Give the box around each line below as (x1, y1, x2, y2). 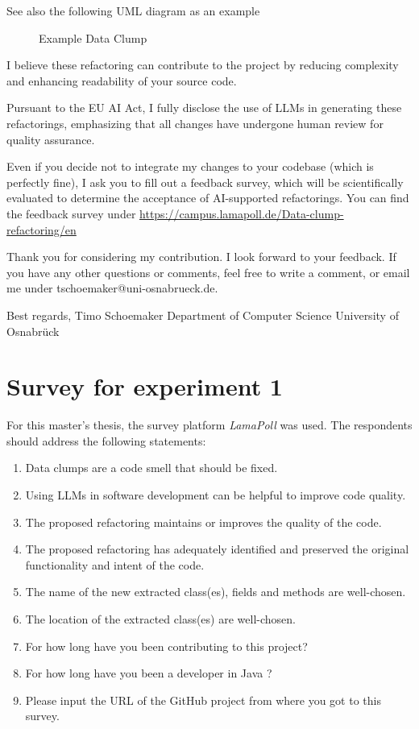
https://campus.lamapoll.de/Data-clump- (139, 205, 344, 222)
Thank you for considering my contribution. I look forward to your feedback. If (6, 248, 396, 265)
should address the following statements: (6, 432, 206, 449)
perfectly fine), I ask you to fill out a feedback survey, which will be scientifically (6, 173, 404, 190)
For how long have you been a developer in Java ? (25, 665, 272, 681)
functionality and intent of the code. (25, 556, 205, 573)
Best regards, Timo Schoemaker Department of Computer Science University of (6, 306, 399, 323)
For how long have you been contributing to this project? (25, 637, 308, 654)
